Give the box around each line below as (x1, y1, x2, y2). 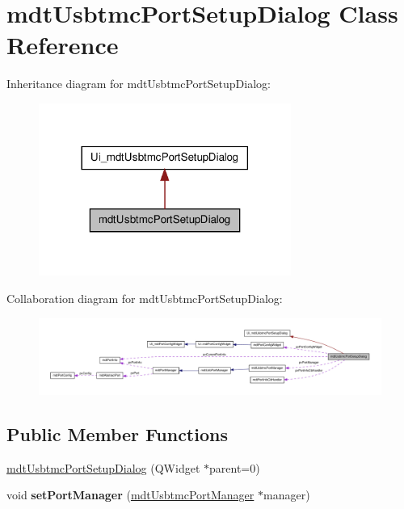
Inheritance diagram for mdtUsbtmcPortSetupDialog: (6, 75, 271, 92)
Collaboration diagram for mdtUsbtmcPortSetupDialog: (6, 290, 283, 307)
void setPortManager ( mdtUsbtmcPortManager (6, 486, 255, 503)
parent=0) (209, 459, 260, 476)
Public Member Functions (6, 421, 228, 446)
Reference (6, 28, 119, 61)
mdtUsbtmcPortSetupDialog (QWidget (6, 459, 200, 476)
